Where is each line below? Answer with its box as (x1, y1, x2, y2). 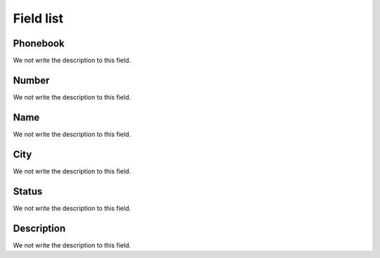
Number (13, 74, 50, 86)
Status (13, 185, 43, 197)
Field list (13, 11, 63, 26)
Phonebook (13, 37, 65, 49)
